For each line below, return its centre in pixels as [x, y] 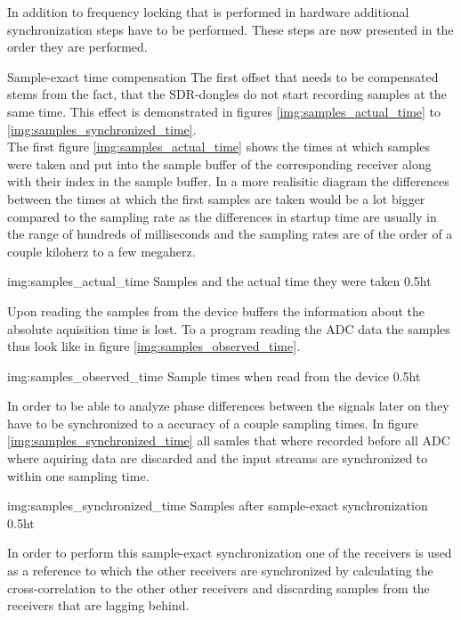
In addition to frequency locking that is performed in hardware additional [208, 12]
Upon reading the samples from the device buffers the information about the [216, 310]
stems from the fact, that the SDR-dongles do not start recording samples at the [227, 94]
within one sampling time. [78, 475]
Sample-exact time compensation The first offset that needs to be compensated [223, 76]
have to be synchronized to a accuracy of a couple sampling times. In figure [213, 423]
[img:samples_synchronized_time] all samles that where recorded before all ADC [229, 441]
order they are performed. [77, 47]
